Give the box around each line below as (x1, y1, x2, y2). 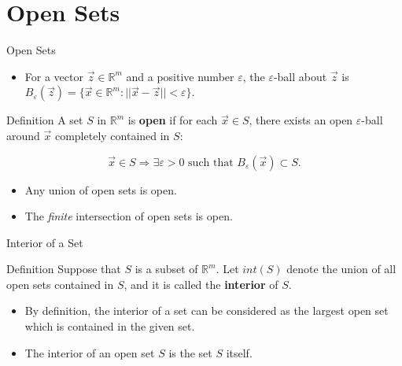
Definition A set (6, 112, 83, 128)
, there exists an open (249, 112, 353, 128)
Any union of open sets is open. (24, 181, 177, 198)
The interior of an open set (24, 344, 155, 360)
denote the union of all (286, 261, 396, 277)
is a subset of (135, 261, 198, 277)
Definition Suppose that (6, 261, 121, 277)
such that (188, 157, 234, 168)
